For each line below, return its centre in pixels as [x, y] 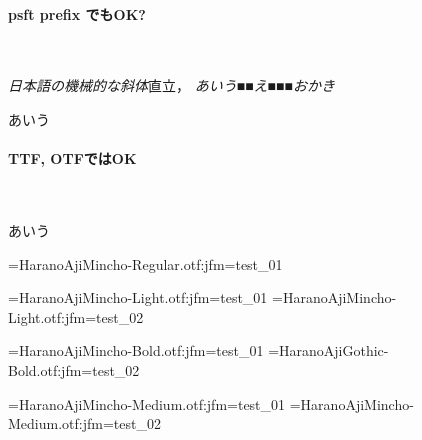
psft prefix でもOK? [77, 13]
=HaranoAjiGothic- [328, 350]
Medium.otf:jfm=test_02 [84, 423]
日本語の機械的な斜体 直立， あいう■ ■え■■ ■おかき [171, 85]
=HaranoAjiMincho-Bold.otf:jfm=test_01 [136, 350]
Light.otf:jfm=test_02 [76, 316]
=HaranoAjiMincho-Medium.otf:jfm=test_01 [147, 403]
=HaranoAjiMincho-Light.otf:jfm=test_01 [138, 297]
